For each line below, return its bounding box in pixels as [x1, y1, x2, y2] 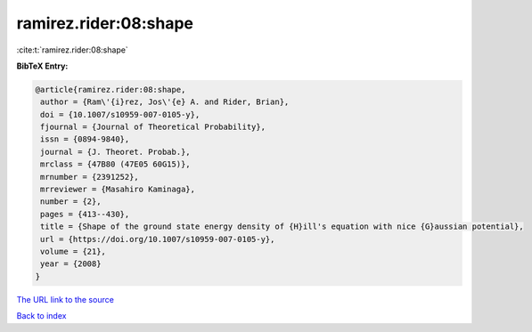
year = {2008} [40, 259, 102, 269]
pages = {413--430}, [40, 209, 130, 219]
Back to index [16, 311, 67, 321]
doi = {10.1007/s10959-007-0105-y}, [40, 109, 201, 119]
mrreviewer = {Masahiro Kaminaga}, [40, 184, 196, 195]
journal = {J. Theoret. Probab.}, [40, 147, 191, 157]
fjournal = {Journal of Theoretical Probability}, [40, 122, 266, 133]
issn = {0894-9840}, [40, 134, 130, 144]
